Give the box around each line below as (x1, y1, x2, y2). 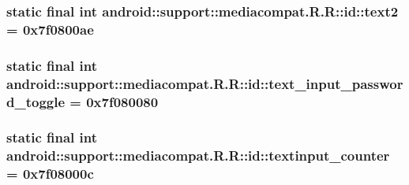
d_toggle (6, 91, 66, 111)
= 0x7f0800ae (6, 19, 94, 39)
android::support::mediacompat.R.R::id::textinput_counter (6, 146, 390, 165)
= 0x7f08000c (6, 164, 94, 183)
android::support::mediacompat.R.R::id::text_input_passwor (6, 73, 403, 93)
